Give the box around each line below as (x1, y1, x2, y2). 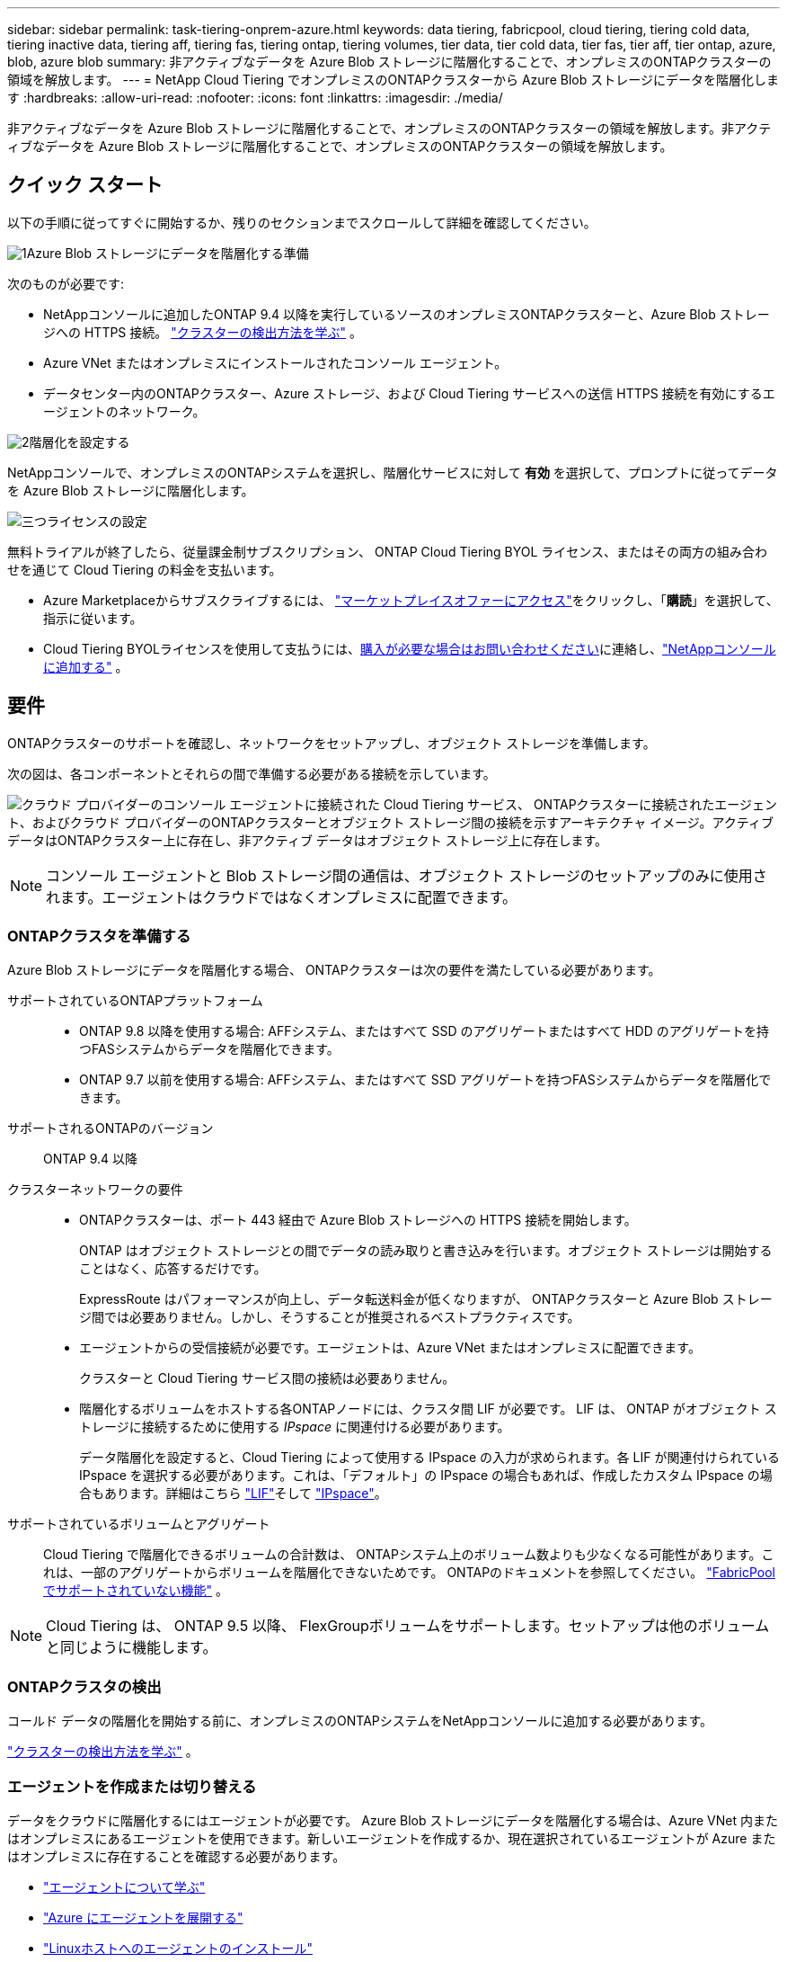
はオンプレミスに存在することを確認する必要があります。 (7, 1848, 346, 1864)
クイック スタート (7, 174, 163, 197)
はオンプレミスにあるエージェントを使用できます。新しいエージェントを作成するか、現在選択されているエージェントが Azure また (7, 1830, 776, 1846)
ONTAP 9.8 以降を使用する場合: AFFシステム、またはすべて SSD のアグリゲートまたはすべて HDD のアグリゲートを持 (79, 1023, 769, 1039)
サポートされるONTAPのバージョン (7, 1120, 214, 1137)
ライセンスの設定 (47, 513, 147, 529)
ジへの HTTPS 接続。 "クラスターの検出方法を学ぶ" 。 (43, 324, 362, 340)
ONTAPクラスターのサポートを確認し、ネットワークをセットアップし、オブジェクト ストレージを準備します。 (7, 735, 656, 751)
